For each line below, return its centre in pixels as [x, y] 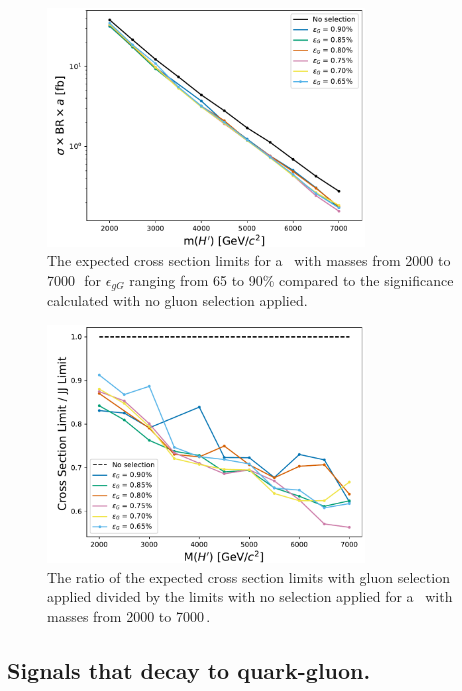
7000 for [74, 279]
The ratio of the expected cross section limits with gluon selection [248, 576]
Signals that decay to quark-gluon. [189, 670]
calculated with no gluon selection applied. [177, 300]
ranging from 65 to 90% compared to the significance [291, 279]
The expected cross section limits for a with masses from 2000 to [249, 260]
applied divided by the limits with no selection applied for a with [250, 596]
